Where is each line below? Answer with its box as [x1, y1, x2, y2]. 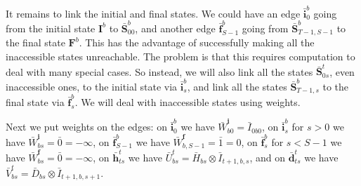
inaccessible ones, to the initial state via [6, 79, 178, 93]
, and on [249, 150, 285, 164]
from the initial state [6, 21, 96, 36]
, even [329, 64, 355, 79]
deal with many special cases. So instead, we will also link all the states [6, 64, 313, 79]
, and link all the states [187, 79, 287, 93]
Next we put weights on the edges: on [6, 119, 167, 134]
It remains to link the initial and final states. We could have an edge [6, 6, 301, 20]
